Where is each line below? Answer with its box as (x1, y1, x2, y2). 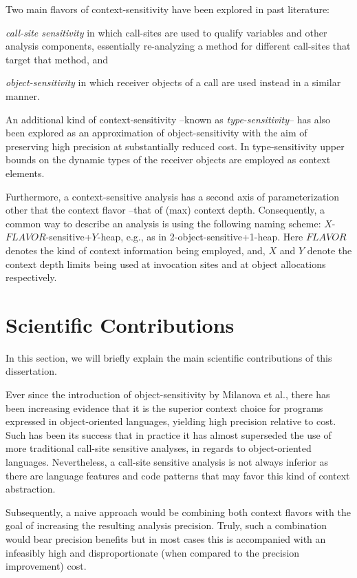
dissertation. (6, 364, 57, 378)
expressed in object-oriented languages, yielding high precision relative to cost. (6, 414, 336, 429)
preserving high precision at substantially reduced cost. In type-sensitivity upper (6, 138, 345, 153)
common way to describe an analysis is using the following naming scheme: (6, 216, 321, 230)
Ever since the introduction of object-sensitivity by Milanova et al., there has (6, 387, 330, 401)
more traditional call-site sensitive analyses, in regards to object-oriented (6, 441, 312, 455)
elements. (6, 165, 45, 180)
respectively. (6, 270, 57, 285)
